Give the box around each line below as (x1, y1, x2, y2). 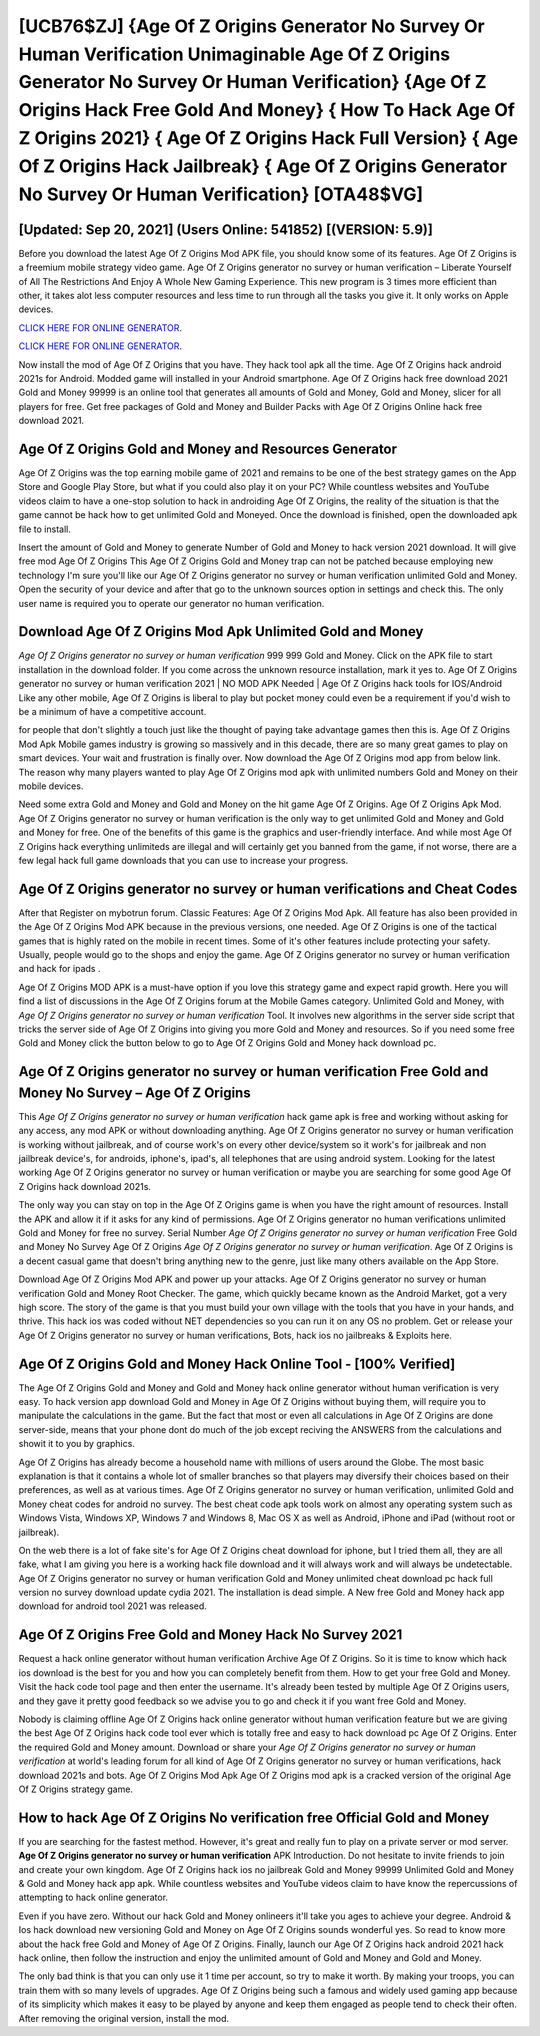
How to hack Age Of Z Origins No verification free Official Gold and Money (18, 1809, 490, 1826)
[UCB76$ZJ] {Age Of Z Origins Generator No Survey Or (18, 15, 485, 37)
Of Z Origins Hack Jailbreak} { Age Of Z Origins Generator (18, 155, 508, 177)
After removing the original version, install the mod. (18, 2012, 230, 2024)
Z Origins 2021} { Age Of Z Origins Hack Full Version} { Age (18, 126, 519, 149)
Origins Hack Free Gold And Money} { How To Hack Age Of (18, 99, 515, 122)
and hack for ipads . (18, 963, 101, 975)
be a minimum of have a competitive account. (18, 706, 207, 718)
